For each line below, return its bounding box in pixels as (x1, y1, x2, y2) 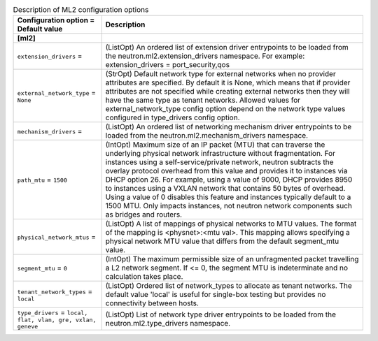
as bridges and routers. (105, 210, 182, 219)
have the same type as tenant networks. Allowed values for (105, 95, 301, 105)
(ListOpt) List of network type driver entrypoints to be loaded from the (105, 310, 336, 319)
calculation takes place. (105, 272, 183, 282)
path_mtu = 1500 (17, 175, 68, 184)
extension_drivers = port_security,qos (105, 60, 230, 70)
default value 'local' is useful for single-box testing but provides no (105, 290, 326, 300)
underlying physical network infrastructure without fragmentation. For (105, 149, 336, 159)
